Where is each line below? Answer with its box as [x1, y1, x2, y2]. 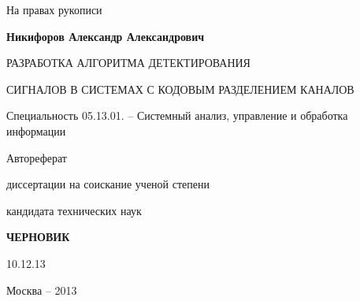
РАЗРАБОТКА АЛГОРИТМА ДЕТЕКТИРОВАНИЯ [6, 54, 251, 71]
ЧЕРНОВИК [6, 229, 70, 245]
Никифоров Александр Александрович [6, 28, 205, 44]
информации [6, 122, 66, 139]
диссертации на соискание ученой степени [6, 176, 210, 192]
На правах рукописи [6, 2, 102, 17]
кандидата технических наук [6, 202, 142, 218]
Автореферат [6, 149, 67, 165]
